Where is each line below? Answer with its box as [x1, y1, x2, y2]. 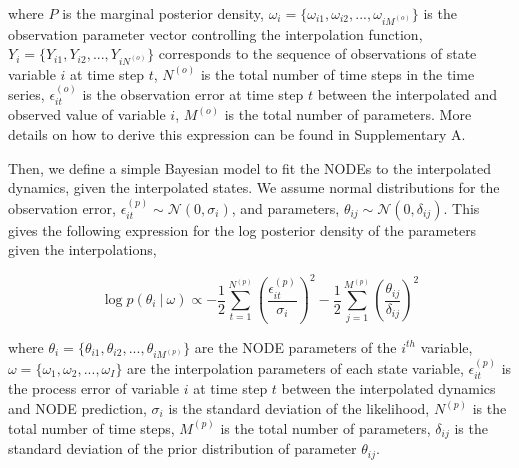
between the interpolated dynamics [281, 378, 496, 399]
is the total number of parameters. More [224, 104, 472, 125]
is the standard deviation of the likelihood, [168, 398, 430, 419]
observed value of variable [8, 104, 166, 125]
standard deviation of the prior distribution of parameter [8, 438, 357, 459]
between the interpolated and [317, 84, 498, 104]
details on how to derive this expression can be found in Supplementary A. [8, 124, 466, 145]
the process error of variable [8, 378, 180, 399]
